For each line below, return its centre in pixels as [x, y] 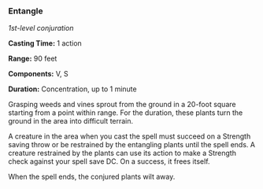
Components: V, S [38, 74]
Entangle [26, 11]
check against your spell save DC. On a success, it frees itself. [109, 161]
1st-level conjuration [41, 28]
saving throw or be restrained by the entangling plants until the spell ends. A [132, 145]
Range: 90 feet [33, 59]
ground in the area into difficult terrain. [71, 121]
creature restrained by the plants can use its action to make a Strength [122, 153]
